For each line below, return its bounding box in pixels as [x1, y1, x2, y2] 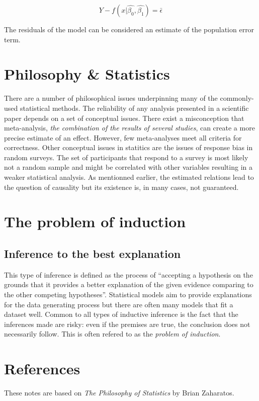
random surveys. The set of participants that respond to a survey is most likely [4, 152, 248, 162]
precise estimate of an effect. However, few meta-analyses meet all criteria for [4, 132, 242, 143]
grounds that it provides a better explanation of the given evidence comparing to [4, 279, 253, 290]
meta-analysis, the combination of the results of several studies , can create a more [4, 122, 255, 133]
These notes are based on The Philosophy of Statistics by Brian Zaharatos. [4, 387, 234, 398]
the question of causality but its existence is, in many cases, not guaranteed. [4, 181, 239, 192]
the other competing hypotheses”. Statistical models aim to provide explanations [4, 289, 252, 300]
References [4, 358, 80, 379]
